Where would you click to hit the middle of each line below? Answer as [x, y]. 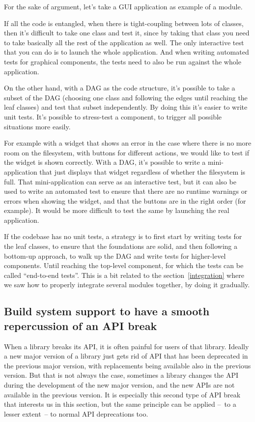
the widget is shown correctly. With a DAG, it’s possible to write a [105, 162]
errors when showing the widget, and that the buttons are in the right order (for [125, 200]
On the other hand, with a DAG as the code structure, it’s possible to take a [120, 88]
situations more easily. [37, 126]
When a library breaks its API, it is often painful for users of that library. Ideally [127, 346]
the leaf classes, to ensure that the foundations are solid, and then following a [121, 246]
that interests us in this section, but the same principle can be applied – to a [120, 404]
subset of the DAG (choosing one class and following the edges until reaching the [126, 97]
